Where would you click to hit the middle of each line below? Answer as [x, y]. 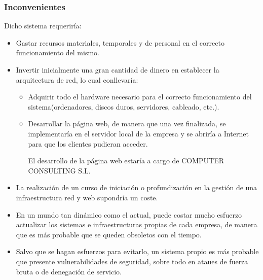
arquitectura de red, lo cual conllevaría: [77, 79]
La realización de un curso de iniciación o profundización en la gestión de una [137, 187]
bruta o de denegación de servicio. [69, 271]
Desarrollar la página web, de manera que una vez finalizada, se [127, 124]
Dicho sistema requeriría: [43, 26]
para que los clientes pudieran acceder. [88, 143]
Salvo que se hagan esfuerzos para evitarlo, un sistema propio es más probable [137, 251]
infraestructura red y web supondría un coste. [87, 197]
